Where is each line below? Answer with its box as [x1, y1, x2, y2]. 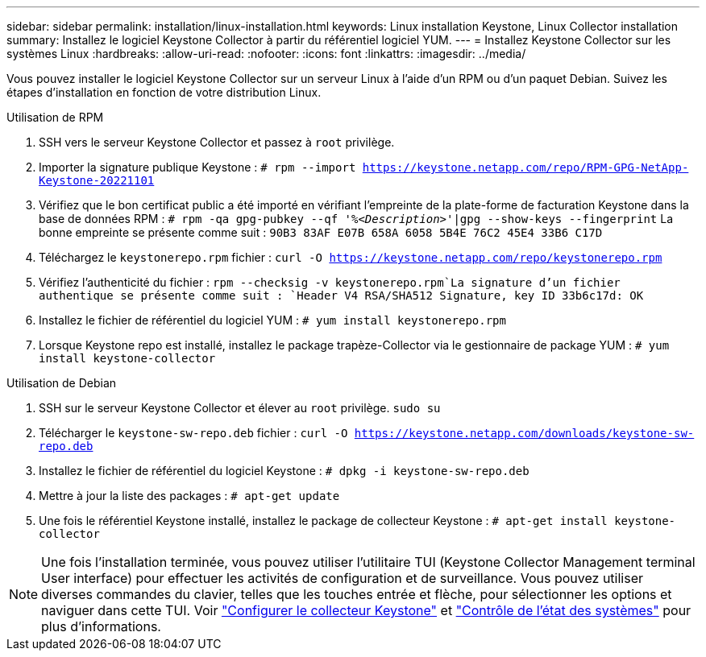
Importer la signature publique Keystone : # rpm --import [39, 160, 356, 174]
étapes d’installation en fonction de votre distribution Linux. [6, 85, 322, 99]
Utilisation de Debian [6, 376, 117, 390]
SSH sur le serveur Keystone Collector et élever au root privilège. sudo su [39, 401, 441, 415]
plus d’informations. [41, 618, 161, 634]
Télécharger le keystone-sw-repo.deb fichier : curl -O [39, 426, 348, 440]
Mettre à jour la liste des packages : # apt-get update [39, 489, 340, 502]
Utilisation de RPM [6, 110, 104, 124]
